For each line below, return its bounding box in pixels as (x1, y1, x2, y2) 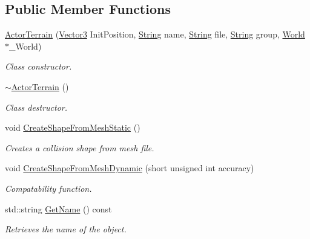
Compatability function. (5, 182, 92, 194)
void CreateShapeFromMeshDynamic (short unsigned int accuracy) (5, 162, 254, 174)
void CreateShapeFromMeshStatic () (5, 121, 140, 134)
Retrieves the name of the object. (5, 223, 127, 235)
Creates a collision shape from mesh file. (5, 141, 154, 154)
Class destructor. (5, 100, 68, 113)
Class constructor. (5, 60, 72, 73)
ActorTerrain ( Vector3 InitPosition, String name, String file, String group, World (5, 28, 305, 41)
